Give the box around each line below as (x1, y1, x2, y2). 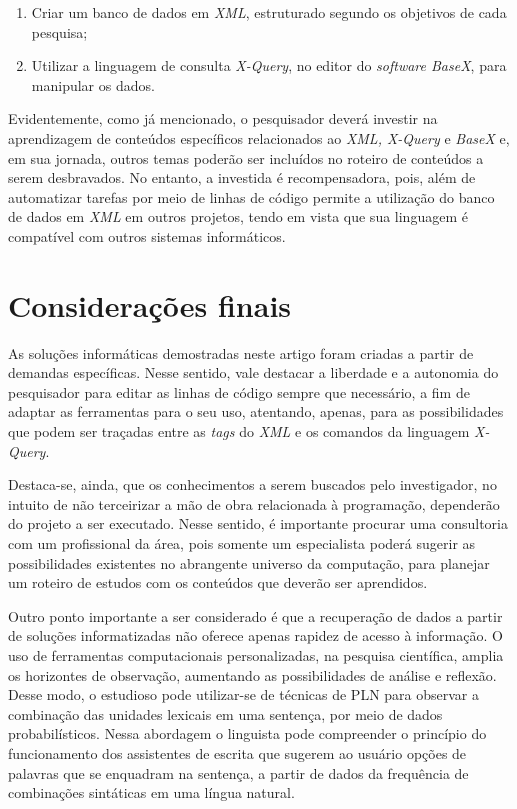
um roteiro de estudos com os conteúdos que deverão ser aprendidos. (8, 572, 428, 593)
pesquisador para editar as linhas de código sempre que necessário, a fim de (8, 381, 470, 402)
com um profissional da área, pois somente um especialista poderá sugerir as (8, 533, 476, 553)
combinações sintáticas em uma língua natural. (8, 782, 295, 803)
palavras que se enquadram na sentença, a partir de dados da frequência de (8, 762, 469, 783)
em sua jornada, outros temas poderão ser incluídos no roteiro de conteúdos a (8, 147, 484, 168)
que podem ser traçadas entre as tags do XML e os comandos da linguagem (8, 421, 470, 442)
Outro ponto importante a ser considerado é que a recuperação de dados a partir (8, 605, 503, 626)
